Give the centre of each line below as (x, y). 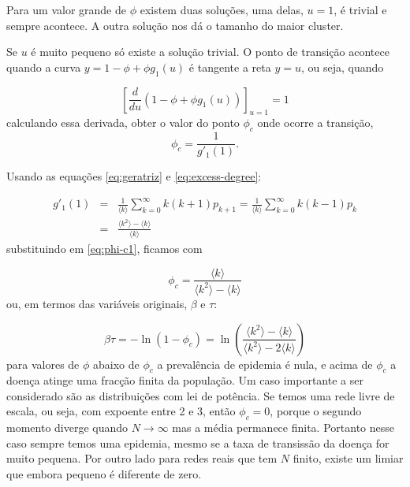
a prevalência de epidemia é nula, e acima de (265, 364)
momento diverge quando (67, 428)
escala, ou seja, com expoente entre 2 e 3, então (121, 411)
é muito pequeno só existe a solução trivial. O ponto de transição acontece (210, 52)
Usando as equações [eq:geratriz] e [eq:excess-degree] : (134, 176)
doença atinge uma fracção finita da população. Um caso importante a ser (185, 380)
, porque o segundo (316, 411)
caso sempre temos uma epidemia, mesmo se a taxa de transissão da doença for (198, 442)
